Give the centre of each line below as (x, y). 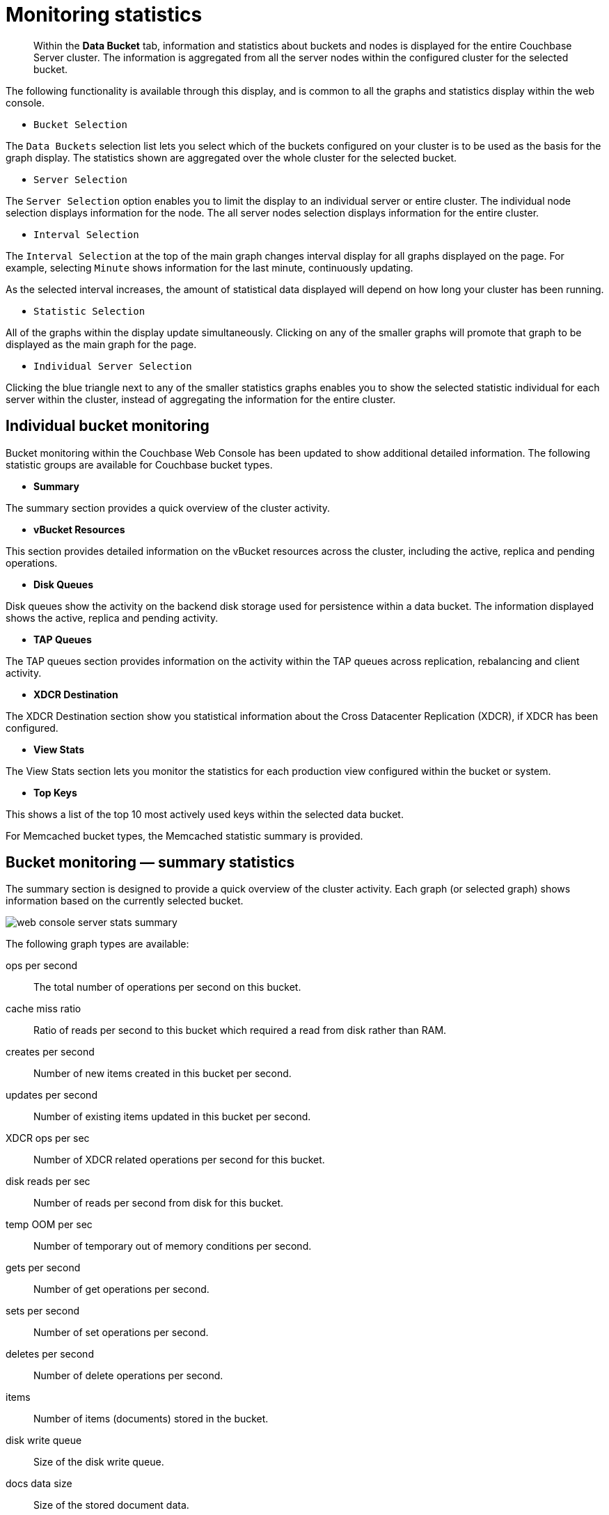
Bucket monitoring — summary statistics (150, 863)
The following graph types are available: (97, 944)
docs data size (39, 1484)
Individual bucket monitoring (108, 426)
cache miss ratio (43, 1009)
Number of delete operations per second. (128, 1376)
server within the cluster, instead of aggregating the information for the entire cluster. (201, 399)
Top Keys (55, 792)
